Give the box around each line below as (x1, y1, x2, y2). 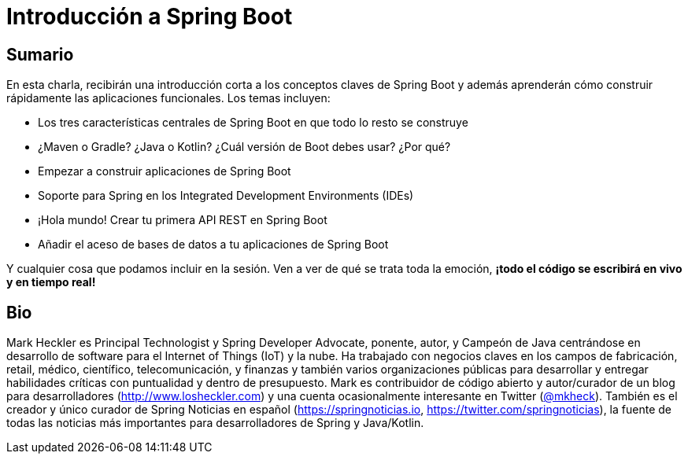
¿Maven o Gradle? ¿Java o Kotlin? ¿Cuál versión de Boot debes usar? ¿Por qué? (38, 140, 451, 154)
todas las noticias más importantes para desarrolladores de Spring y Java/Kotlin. (6, 416, 424, 430)
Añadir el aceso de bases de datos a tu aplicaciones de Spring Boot (38, 237, 389, 252)
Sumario (6, 44, 74, 64)
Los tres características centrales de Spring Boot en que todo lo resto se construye (38, 116, 468, 130)
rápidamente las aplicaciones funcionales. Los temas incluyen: (6, 91, 331, 105)
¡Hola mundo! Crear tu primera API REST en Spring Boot (38, 213, 327, 227)
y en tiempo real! (6, 275, 96, 289)
